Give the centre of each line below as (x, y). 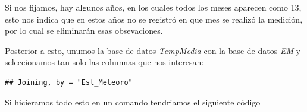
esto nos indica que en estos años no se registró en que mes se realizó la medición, (154, 19)
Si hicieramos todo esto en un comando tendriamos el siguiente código (133, 102)
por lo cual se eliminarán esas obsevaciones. (84, 31)
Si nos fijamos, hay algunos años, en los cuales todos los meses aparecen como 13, (153, 7)
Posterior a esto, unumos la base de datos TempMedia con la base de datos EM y (153, 50)
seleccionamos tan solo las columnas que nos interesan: (104, 62)
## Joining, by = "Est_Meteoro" (69, 82)
